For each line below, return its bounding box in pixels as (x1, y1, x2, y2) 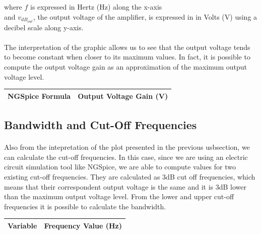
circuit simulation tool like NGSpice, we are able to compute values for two (4, 161, 236, 172)
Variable (8, 220, 37, 230)
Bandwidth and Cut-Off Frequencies (4, 117, 197, 133)
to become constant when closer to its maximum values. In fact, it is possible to (4, 51, 250, 62)
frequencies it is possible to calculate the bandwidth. (4, 201, 166, 211)
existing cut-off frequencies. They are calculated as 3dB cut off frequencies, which (4, 171, 255, 182)
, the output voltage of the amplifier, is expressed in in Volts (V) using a (33, 11, 257, 22)
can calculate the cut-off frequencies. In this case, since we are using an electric (4, 151, 248, 162)
